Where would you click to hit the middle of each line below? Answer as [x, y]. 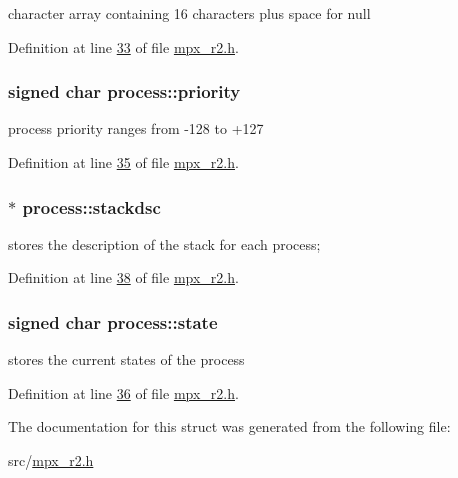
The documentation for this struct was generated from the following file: [229, 426]
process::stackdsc [91, 206]
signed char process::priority [124, 91]
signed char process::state [113, 321]
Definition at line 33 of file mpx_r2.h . [123, 46]
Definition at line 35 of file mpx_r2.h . [123, 162]
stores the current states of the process [126, 359]
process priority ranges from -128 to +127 [136, 128]
